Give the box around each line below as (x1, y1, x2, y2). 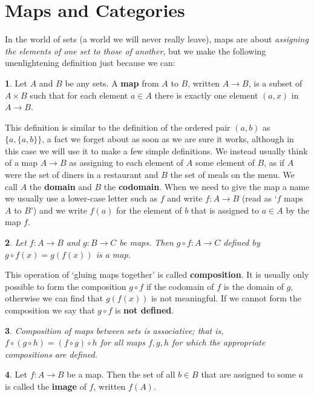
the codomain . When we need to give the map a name (103, 180, 310, 192)
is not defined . (115, 304, 174, 316)
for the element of (116, 203, 182, 216)
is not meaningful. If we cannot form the (151, 292, 301, 304)
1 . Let (5, 76, 28, 89)
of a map (5, 156, 38, 169)
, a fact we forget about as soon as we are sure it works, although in (42, 133, 294, 145)
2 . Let (5, 236, 27, 249)
